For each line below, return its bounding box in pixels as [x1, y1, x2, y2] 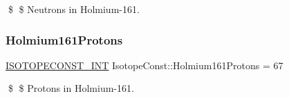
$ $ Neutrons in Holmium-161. [8, 2, 140, 16]
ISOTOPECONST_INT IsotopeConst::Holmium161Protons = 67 [6, 58, 283, 72]
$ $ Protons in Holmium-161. [8, 81, 134, 95]
